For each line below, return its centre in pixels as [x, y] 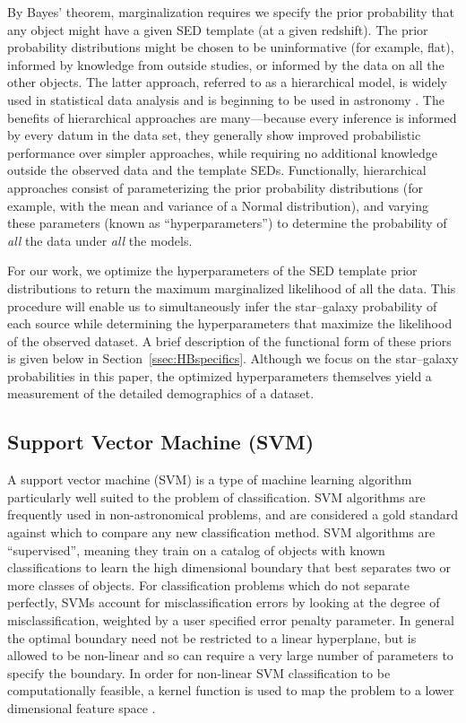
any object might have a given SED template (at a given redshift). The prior [218, 29]
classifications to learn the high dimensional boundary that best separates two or [229, 567]
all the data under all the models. [100, 240]
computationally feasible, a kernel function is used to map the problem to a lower [231, 690]
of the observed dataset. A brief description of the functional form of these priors [229, 340]
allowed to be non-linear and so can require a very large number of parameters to [230, 655]
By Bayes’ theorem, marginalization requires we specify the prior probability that [231, 12]
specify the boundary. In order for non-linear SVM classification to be [199, 672]
